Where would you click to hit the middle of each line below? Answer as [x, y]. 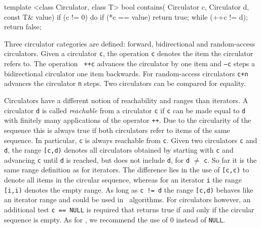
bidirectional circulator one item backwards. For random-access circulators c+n [126, 73]
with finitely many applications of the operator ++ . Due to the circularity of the [128, 120]
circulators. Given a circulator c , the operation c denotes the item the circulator [129, 53]
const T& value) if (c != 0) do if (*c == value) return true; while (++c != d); [126, 16]
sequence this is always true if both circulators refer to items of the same [117, 130]
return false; [23, 27]
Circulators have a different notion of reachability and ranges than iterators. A [126, 100]
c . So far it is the [230, 159]
